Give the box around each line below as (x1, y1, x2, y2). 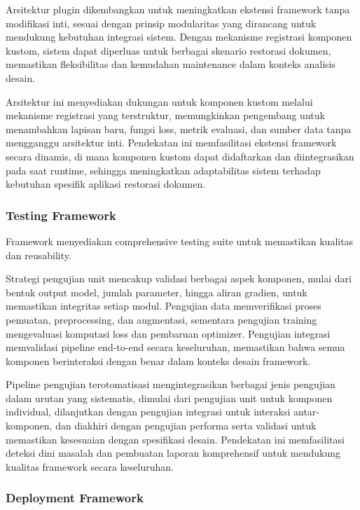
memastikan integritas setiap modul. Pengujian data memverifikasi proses (6, 298, 321, 313)
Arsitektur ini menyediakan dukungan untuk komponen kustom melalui (6, 94, 313, 109)
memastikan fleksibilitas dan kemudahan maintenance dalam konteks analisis (6, 57, 336, 71)
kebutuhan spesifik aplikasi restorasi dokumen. (6, 177, 206, 191)
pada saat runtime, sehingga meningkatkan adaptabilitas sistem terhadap (6, 163, 321, 177)
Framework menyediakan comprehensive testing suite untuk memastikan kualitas (6, 233, 354, 248)
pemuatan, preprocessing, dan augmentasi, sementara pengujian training (6, 312, 317, 326)
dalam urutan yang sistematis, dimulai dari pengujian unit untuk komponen (6, 390, 333, 405)
